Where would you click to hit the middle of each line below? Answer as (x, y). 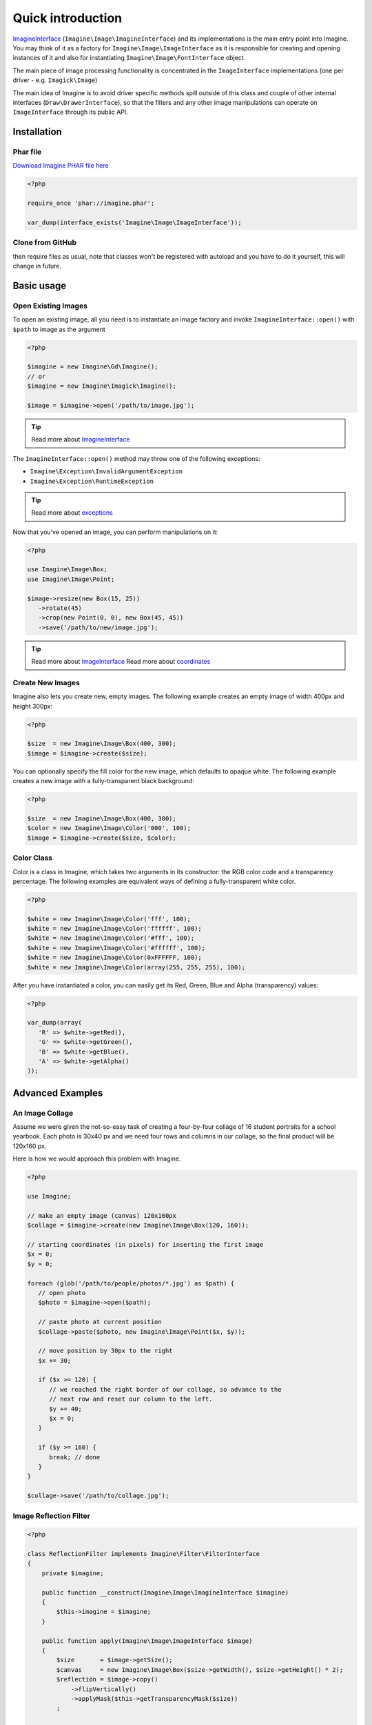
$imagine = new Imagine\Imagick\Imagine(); (102, 386)
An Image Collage (43, 1113)
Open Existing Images (50, 306)
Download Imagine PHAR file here (61, 166)
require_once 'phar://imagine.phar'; (91, 203)
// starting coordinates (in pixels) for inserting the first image (145, 1244)
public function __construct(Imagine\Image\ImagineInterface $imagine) (165, 1593)
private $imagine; (73, 1573)
